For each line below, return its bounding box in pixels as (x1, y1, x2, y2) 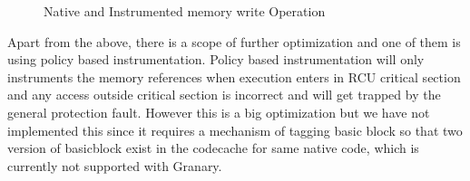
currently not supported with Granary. (7, 156, 222, 175)
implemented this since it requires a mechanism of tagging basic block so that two (7, 120, 463, 139)
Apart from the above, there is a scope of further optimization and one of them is (7, 32, 461, 51)
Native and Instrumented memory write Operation (44, 2, 326, 20)
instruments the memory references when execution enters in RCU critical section (7, 67, 461, 86)
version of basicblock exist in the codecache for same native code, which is (7, 138, 419, 157)
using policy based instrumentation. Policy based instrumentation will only (7, 50, 425, 69)
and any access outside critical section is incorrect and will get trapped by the (7, 85, 441, 104)
